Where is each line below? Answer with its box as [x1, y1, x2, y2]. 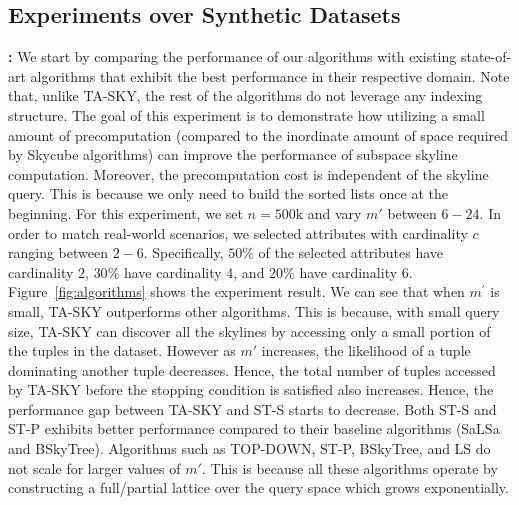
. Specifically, [143, 242, 224, 263]
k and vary [295, 202, 362, 223]
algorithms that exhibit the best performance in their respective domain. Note [30, 65, 510, 86]
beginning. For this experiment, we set [8, 202, 243, 223]
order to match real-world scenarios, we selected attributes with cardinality [8, 222, 468, 243]
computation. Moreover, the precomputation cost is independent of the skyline [8, 163, 489, 184]
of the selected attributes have [258, 242, 444, 263]
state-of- [460, 46, 512, 67]
